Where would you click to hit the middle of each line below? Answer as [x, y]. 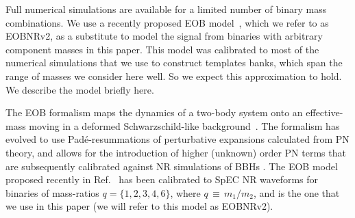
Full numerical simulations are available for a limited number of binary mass [166, 9]
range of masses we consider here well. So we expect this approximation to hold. [174, 76]
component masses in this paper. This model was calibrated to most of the [162, 49]
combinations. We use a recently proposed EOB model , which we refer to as [167, 22]
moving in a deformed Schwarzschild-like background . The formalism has [184, 125]
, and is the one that [296, 192]
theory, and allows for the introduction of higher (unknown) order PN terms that [176, 152]
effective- [325, 112]
